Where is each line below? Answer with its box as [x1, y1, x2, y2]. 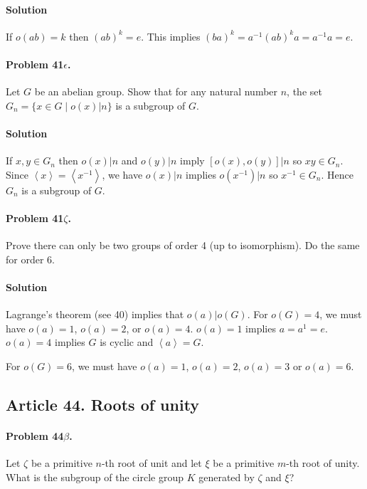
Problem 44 [6, 428, 64, 443]
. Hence [321, 167, 353, 182]
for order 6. [6, 251, 55, 266]
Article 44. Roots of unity [6, 393, 200, 415]
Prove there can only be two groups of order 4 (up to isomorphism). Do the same [6, 238, 360, 253]
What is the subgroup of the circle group [6, 469, 183, 484]
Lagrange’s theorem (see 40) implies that [6, 307, 184, 322]
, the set [287, 84, 322, 99]
